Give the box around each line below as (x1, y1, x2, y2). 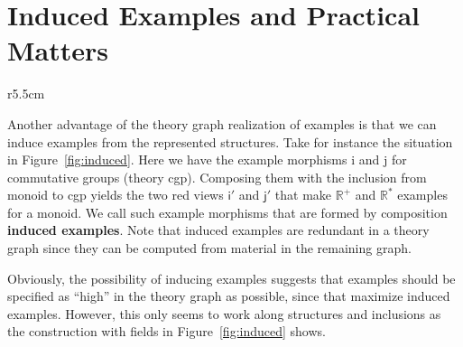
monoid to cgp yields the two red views (7, 185, 224, 204)
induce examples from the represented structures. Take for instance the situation (7, 132, 453, 151)
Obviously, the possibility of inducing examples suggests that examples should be (7, 268, 456, 287)
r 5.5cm (7, 84, 45, 103)
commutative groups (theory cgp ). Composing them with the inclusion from (7, 167, 427, 186)
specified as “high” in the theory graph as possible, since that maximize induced (7, 286, 450, 305)
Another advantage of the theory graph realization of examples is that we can (7, 114, 437, 133)
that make (274, 185, 332, 204)
